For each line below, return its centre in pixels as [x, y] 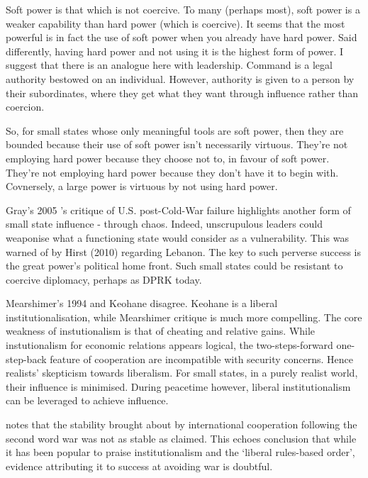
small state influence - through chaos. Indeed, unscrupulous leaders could [165, 224]
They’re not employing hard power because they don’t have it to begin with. [172, 172]
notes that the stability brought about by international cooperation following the [182, 424]
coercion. [25, 107]
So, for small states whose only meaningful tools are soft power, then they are [175, 130]
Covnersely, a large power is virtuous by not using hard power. [142, 186]
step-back [26, 358]
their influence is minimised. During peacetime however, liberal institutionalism [178, 386]
